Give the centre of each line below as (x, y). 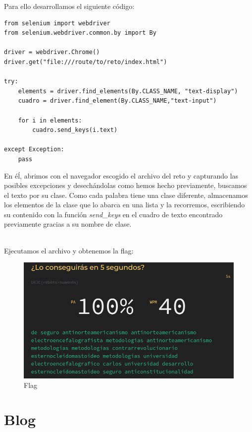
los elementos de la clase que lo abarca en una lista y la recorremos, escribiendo (125, 205)
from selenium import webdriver (57, 23)
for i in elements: (50, 120)
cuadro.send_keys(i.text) (75, 130)
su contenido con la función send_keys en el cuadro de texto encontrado (113, 214)
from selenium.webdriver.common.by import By (80, 33)
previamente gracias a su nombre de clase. (68, 224)
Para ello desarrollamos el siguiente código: (69, 6)
